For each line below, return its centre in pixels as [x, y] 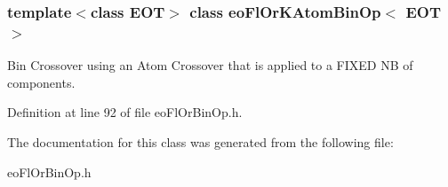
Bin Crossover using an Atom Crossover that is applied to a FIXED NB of [210, 65]
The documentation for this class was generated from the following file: [200, 141]
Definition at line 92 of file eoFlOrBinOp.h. [125, 112]
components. [41, 82]
